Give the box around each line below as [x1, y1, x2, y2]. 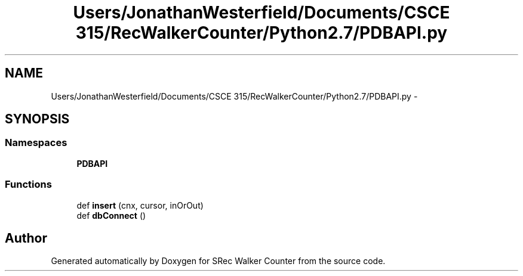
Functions [5, 178, 52, 191]
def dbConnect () [76, 210, 146, 221]
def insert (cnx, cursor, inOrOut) [76, 200, 204, 210]
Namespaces [5, 137, 67, 149]
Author [5, 230, 47, 246]
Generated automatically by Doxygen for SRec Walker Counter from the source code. [51, 256, 386, 266]
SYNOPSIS [5, 111, 70, 127]
